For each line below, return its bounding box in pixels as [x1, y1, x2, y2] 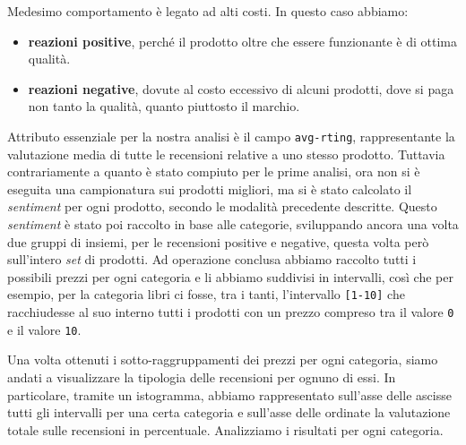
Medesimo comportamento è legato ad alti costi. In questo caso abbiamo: [7, 2, 409, 20]
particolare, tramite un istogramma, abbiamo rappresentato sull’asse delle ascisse [7, 385, 452, 404]
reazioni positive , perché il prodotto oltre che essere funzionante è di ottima [28, 31, 458, 50]
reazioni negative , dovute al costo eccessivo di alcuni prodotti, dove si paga [28, 79, 454, 98]
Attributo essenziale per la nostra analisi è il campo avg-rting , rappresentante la [7, 126, 455, 145]
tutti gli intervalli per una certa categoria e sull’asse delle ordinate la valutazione [7, 403, 451, 422]
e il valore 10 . [7, 320, 82, 338]
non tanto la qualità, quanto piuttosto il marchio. [28, 97, 300, 116]
